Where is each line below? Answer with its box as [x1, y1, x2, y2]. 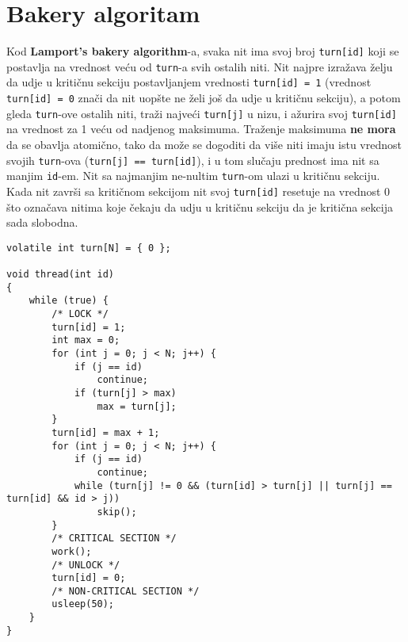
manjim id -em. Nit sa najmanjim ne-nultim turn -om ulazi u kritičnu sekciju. [6, 167, 380, 184]
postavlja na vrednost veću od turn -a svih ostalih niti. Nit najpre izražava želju [6, 58, 393, 75]
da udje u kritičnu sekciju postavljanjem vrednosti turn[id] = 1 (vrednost [6, 74, 372, 90]
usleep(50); [51, 598, 115, 610]
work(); [51, 545, 92, 557]
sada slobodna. [6, 214, 78, 231]
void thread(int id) [6, 269, 115, 281]
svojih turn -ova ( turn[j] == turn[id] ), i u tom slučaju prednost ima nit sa [6, 151, 379, 168]
